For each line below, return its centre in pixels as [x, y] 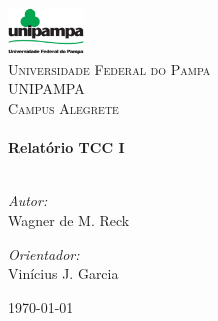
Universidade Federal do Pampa [109, 68]
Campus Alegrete [63, 108]
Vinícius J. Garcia [63, 273]
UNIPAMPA [46, 88]
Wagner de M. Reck [69, 219]
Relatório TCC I [66, 147]
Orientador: [44, 253]
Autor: [28, 200]
